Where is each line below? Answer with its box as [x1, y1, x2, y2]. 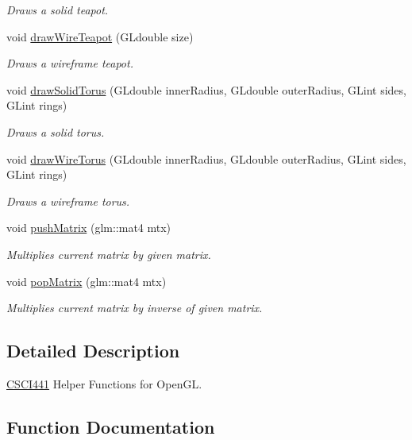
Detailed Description [6, 338, 180, 363]
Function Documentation [6, 414, 215, 438]
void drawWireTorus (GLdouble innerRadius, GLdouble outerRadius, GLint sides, [6, 150, 406, 167]
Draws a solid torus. [6, 123, 105, 140]
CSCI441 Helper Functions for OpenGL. [6, 375, 202, 392]
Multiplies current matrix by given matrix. [6, 245, 211, 262]
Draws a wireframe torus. [6, 192, 130, 209]
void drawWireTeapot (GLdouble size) [6, 28, 194, 44]
